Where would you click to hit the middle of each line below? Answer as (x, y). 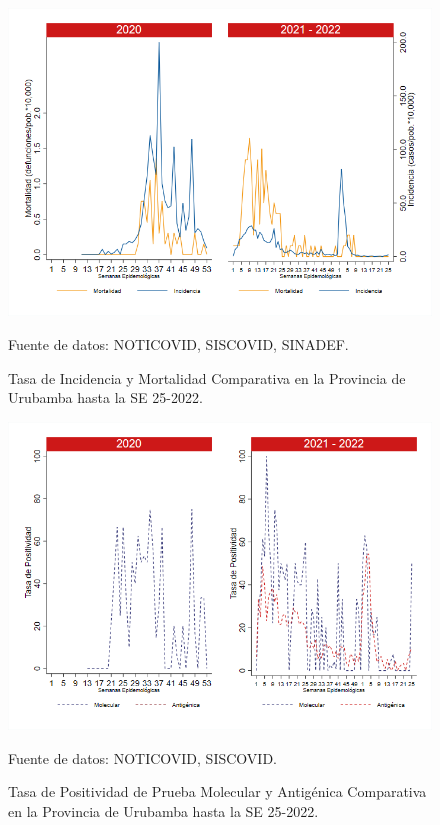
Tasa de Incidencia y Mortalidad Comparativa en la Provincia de (207, 377)
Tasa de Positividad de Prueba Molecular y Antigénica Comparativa (217, 791)
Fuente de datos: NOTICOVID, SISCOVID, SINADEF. (178, 343)
